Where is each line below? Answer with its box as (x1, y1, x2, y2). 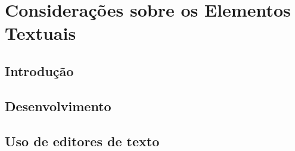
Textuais (5, 21, 76, 45)
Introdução (5, 61, 74, 80)
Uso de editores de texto (5, 131, 160, 150)
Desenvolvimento (5, 96, 111, 115)
